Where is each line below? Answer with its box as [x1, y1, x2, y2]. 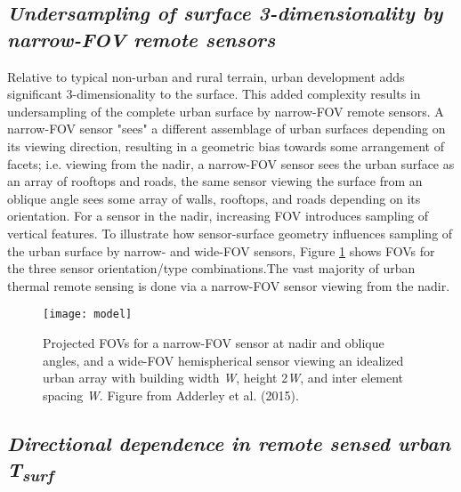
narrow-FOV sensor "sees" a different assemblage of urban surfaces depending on [7, 119, 446, 138]
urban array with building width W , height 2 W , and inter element [43, 368, 404, 387]
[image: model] [43, 308, 133, 321]
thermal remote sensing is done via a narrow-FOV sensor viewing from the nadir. [7, 276, 450, 294]
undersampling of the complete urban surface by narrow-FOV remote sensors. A [7, 101, 444, 120]
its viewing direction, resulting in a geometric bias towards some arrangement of [7, 136, 444, 155]
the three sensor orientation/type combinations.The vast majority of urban [7, 259, 416, 278]
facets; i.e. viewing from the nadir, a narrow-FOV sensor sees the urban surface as [7, 154, 455, 173]
